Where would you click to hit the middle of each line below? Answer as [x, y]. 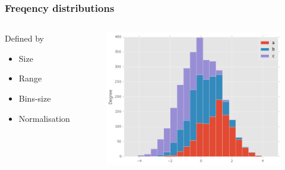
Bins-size [35, 98]
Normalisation [44, 118]
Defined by [24, 38]
